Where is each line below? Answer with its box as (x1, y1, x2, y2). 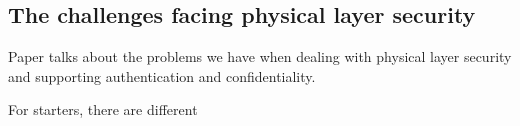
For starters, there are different (8, 99, 198, 120)
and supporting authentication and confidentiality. (8, 65, 316, 86)
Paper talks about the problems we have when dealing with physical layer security (8, 46, 512, 67)
